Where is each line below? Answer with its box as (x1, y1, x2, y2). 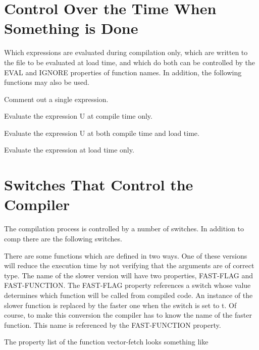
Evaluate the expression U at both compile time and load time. (4, 127, 199, 138)
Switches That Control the (4, 174, 193, 195)
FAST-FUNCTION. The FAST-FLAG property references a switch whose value (4, 280, 251, 290)
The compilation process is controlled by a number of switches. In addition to (4, 223, 244, 234)
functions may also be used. (4, 77, 90, 87)
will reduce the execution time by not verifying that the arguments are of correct (4, 260, 254, 271)
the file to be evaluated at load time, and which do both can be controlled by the (4, 57, 255, 67)
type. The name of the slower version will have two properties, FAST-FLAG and (4, 270, 253, 280)
